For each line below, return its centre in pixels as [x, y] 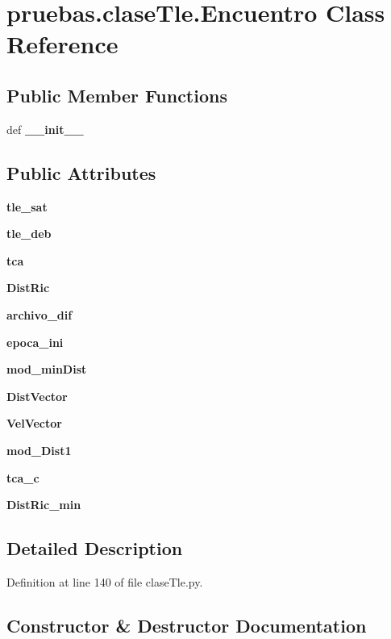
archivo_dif [40, 314]
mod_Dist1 [39, 450]
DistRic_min [44, 505]
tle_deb [29, 234]
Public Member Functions [117, 95]
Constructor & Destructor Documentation [187, 625]
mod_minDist [47, 369]
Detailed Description [95, 548]
